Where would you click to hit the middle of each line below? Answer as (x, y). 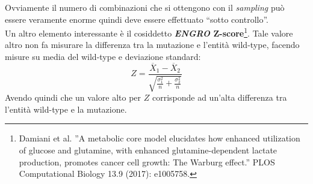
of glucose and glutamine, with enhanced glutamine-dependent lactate (148, 150)
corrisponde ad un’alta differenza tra (219, 97)
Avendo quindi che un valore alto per (73, 97)
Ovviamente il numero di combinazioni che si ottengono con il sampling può (145, 7)
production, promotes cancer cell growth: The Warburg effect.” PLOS (147, 162)
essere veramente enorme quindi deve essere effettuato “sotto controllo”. (137, 19)
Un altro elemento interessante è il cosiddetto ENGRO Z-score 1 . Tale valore (149, 32)
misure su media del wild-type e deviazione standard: (103, 57)
